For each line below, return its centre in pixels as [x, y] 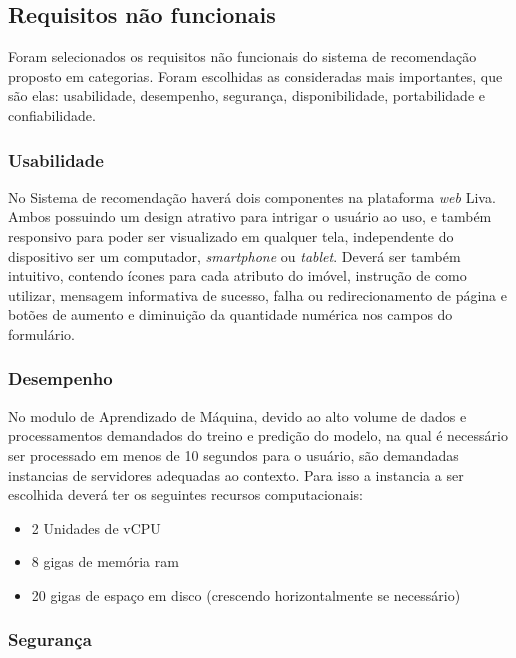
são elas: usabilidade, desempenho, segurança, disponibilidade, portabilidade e [246, 95]
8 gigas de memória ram [105, 561]
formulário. [41, 333]
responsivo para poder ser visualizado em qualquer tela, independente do [231, 235]
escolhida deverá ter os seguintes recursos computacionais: [185, 494]
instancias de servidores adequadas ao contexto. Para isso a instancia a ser [236, 474]
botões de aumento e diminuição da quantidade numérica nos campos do [230, 314]
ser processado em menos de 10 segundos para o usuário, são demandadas [233, 454]
